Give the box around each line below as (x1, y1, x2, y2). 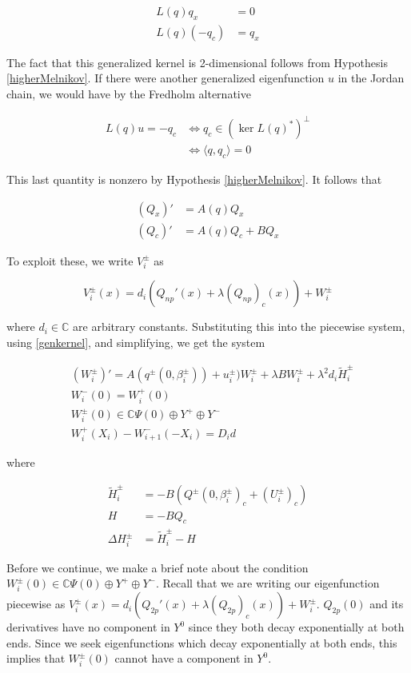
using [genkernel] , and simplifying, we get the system (6, 333, 265, 350)
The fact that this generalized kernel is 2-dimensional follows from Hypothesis (6, 54, 388, 70)
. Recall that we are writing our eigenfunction (155, 575, 380, 591)
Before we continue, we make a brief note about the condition (6, 559, 309, 575)
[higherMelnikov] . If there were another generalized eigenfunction (6, 70, 325, 86)
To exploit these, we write (6, 252, 134, 269)
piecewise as (6, 595, 66, 612)
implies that (6, 650, 66, 667)
